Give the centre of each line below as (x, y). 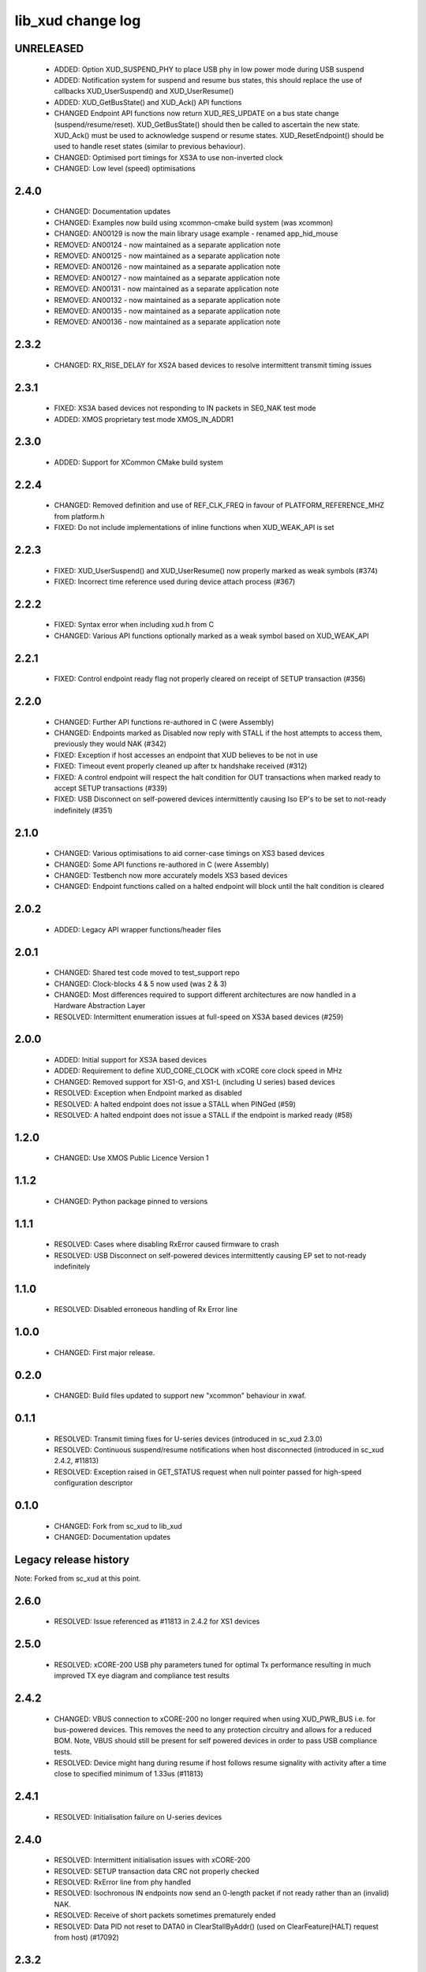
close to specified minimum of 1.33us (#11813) (129, 1774)
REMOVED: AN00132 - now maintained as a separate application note (167, 300)
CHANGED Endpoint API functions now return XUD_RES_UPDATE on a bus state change (196, 114)
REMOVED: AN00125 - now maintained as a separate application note (167, 256)
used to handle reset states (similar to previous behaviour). (150, 147)
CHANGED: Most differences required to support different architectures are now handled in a (205, 995)
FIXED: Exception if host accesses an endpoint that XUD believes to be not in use (186, 755)
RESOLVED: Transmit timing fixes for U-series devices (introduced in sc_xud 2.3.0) (188, 1439)
